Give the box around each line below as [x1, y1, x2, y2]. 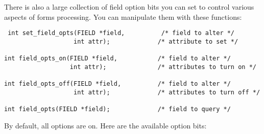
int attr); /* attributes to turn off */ [74, 88, 260, 96]
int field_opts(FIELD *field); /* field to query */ [4, 106, 231, 113]
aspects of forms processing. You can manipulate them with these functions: [4, 11, 242, 22]
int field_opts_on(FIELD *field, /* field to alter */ [4, 55, 231, 62]
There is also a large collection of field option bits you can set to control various [4, 2, 254, 12]
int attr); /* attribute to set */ [74, 38, 238, 45]
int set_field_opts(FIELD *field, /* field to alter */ [8, 29, 235, 37]
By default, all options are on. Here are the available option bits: [4, 120, 207, 130]
